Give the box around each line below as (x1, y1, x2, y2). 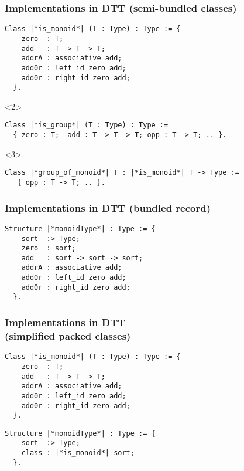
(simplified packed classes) (5, 328, 131, 343)
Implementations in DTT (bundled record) (5, 200, 211, 215)
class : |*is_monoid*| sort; (21, 449, 135, 458)
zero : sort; (21, 244, 76, 253)
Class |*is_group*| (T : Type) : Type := (5, 121, 169, 130)
